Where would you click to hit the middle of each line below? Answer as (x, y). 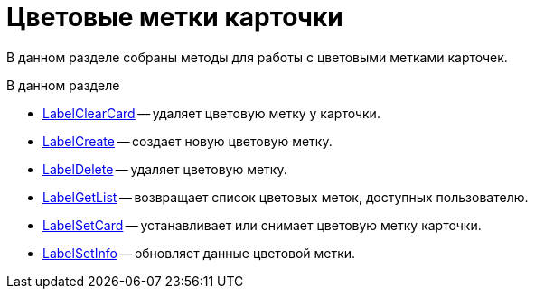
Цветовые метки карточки (175, 17)
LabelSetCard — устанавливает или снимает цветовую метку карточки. (262, 225)
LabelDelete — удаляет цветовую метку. (165, 169)
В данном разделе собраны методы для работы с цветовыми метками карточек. (257, 57)
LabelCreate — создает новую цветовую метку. (188, 141)
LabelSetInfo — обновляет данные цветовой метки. (199, 253)
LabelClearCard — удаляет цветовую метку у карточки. (211, 113)
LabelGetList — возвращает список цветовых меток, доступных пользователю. (286, 197)
